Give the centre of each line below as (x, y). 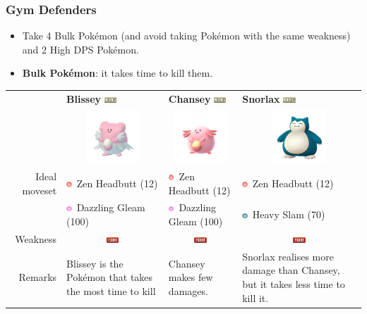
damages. (188, 290)
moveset (40, 190)
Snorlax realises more (288, 256)
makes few (191, 277)
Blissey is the (95, 263)
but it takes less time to (294, 283)
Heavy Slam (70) (289, 214)
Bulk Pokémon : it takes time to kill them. (118, 73)
